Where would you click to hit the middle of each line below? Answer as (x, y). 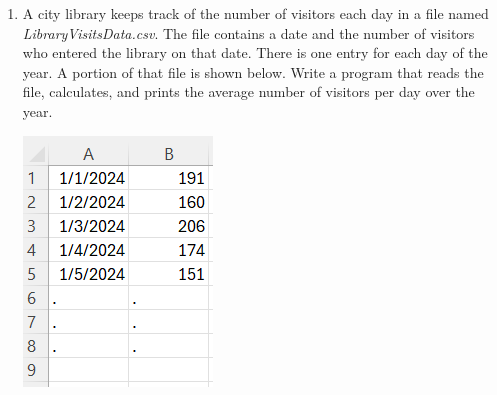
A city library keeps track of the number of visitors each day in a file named (255, 13)
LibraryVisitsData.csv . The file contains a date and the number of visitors (248, 32)
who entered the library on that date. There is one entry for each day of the (255, 52)
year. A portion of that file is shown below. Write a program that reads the (253, 71)
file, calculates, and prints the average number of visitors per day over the (248, 91)
